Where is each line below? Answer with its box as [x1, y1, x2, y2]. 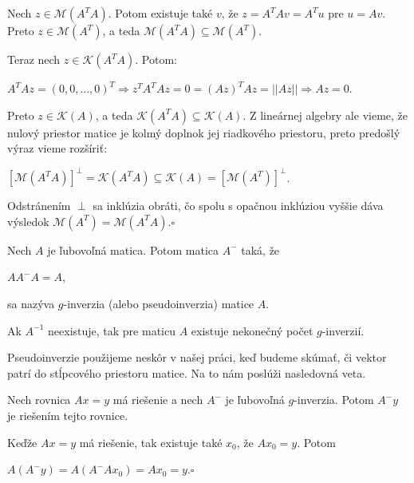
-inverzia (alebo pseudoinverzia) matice [63, 295, 254, 312]
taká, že [241, 241, 280, 258]
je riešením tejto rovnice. [7, 407, 128, 424]
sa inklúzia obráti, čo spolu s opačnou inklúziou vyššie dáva [93, 197, 384, 214]
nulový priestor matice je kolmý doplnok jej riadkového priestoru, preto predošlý [7, 124, 400, 141]
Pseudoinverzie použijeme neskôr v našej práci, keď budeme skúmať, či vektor [7, 349, 387, 366]
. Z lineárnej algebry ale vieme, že [242, 106, 408, 123]
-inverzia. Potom [294, 391, 374, 408]
